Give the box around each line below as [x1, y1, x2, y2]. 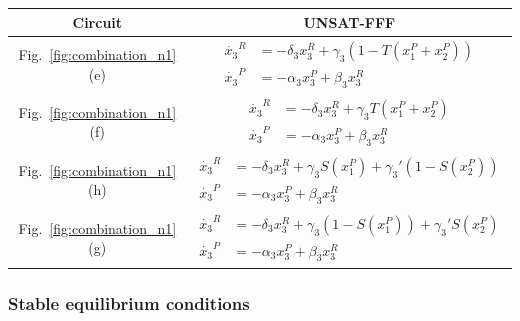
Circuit [72, 11, 123, 32]
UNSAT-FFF [303, 11, 396, 32]
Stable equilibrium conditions [8, 290, 250, 315]
